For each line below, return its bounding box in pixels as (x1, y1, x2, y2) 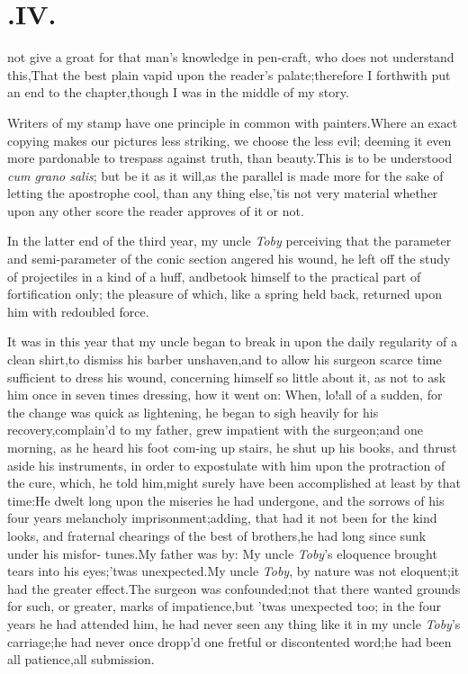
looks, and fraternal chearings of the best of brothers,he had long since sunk (7, 526, 427, 544)
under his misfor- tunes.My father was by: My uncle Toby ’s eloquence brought (7, 544, 437, 562)
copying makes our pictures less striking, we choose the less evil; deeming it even (7, 130, 452, 149)
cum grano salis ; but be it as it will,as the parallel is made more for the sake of (7, 166, 444, 184)
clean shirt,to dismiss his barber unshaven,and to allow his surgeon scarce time (7, 350, 442, 369)
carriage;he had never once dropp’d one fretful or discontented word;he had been (7, 632, 452, 651)
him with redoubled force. (7, 301, 149, 320)
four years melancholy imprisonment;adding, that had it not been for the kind (7, 508, 437, 527)
